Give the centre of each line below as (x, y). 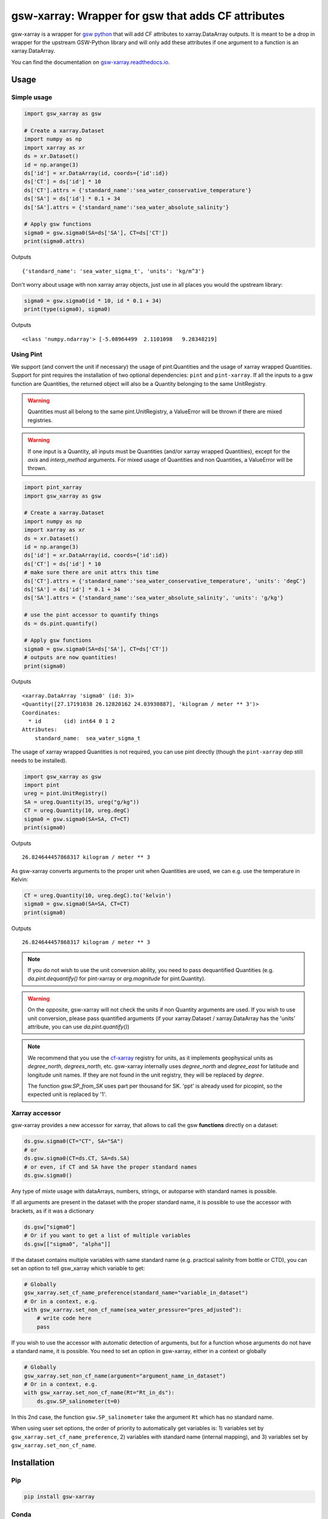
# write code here (64, 1318)
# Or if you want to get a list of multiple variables (107, 1236)
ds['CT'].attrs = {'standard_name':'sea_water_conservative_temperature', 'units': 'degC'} (165, 581)
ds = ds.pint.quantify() (61, 623)
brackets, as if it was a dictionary (53, 1211)
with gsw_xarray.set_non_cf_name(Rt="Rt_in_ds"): (99, 1393)
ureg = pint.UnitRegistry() (66, 794)
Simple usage (32, 97)
